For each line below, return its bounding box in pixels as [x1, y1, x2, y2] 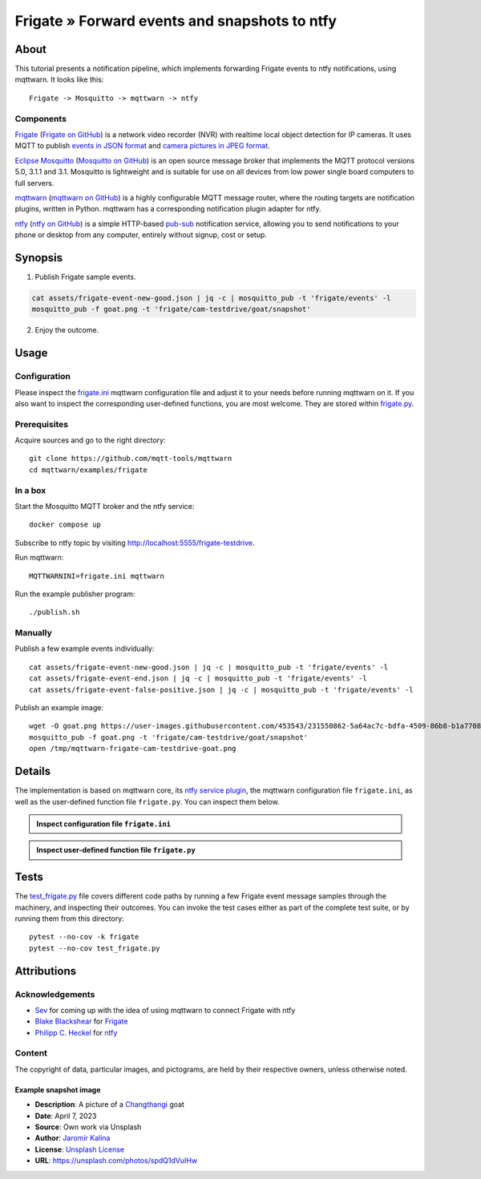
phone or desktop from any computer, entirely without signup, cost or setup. [14, 230, 268, 240]
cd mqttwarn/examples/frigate [29, 465, 148, 474]
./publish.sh [29, 608, 80, 617]
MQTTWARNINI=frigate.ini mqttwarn [29, 571, 164, 580]
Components [14, 113, 67, 124]
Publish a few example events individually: [14, 644, 155, 653]
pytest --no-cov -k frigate [29, 932, 139, 942]
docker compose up [29, 520, 102, 529]
